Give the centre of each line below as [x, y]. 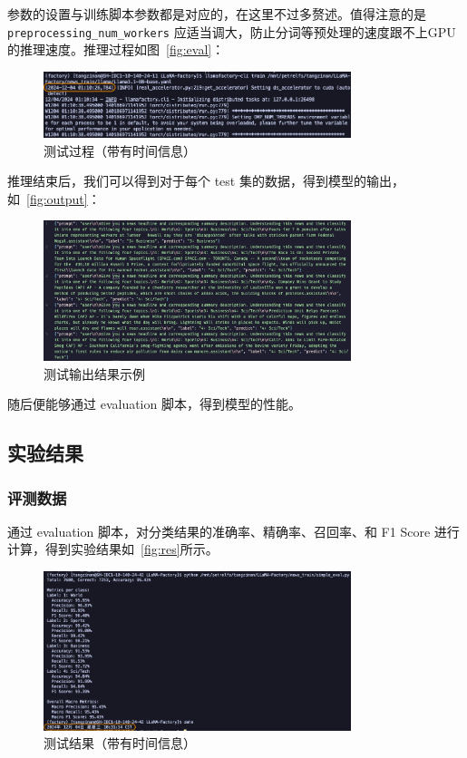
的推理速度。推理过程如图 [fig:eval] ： [116, 49]
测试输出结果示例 [94, 373]
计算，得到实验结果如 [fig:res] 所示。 [113, 549]
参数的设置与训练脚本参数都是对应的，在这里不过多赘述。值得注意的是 [217, 14]
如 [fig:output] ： [54, 198]
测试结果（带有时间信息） [120, 743]
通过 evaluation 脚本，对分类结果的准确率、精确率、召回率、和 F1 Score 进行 [233, 531]
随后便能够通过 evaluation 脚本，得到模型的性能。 [154, 404]
